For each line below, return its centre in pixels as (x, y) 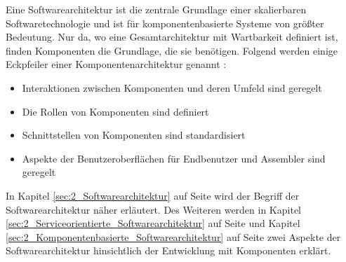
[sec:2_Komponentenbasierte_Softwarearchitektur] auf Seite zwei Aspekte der (173, 236)
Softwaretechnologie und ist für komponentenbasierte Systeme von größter (165, 23)
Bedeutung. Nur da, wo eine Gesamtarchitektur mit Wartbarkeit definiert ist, (172, 37)
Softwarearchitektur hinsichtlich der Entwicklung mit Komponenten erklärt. (168, 250)
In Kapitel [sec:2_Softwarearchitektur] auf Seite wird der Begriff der (153, 195)
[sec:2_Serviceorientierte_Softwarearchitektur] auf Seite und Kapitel (153, 223)
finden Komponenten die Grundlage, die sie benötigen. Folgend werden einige (172, 50)
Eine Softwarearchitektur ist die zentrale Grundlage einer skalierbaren (156, 9)
